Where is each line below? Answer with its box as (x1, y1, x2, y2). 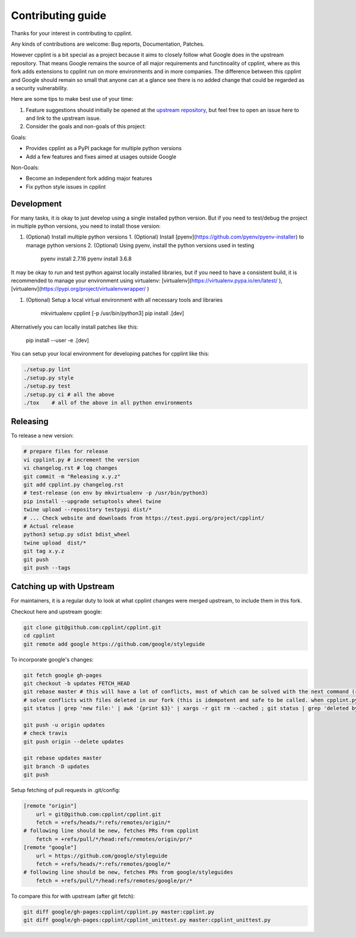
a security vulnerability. (11, 84, 68, 91)
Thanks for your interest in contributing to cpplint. (11, 30, 133, 37)
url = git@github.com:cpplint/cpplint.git (36, 810, 161, 818)
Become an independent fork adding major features (26, 175, 152, 182)
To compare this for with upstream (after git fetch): (11, 892, 135, 899)
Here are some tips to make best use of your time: (11, 96, 133, 103)
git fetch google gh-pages (23, 672, 102, 679)
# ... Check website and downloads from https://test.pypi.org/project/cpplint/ (23, 514, 265, 522)
